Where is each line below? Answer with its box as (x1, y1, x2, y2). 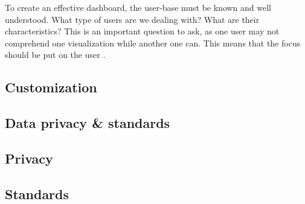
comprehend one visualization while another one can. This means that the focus (5, 36, 301, 49)
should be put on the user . (5, 48, 106, 61)
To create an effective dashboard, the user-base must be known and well (5, 1, 271, 13)
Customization (5, 78, 97, 97)
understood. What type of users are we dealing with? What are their (5, 13, 260, 25)
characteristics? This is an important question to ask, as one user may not (5, 25, 280, 37)
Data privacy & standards (5, 113, 170, 132)
